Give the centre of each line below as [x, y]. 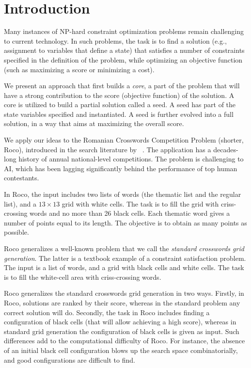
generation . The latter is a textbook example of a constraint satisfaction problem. [125, 258]
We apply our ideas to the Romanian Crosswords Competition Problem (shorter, [124, 140]
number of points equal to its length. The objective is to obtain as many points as [125, 222]
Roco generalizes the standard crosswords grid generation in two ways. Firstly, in [124, 293]
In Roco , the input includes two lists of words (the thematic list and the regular [123, 194]
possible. [16, 232]
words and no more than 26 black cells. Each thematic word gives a [130, 213]
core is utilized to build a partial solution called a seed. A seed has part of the [120, 104]
